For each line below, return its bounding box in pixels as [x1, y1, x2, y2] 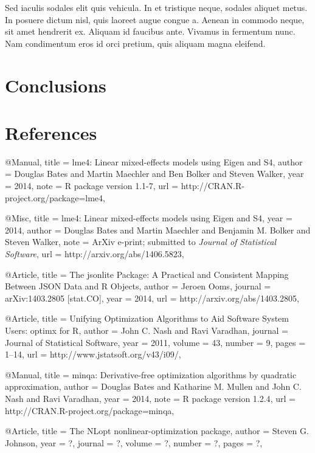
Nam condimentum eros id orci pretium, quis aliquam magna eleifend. [5, 36, 266, 49]
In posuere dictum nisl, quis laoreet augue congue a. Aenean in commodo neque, [5, 13, 305, 26]
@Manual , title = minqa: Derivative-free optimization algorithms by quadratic [5, 368, 297, 381]
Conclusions [5, 72, 106, 97]
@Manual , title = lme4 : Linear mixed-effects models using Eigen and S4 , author [5, 155, 303, 168]
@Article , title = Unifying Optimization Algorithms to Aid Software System [5, 312, 289, 325]
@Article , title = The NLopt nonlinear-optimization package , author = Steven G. [5, 424, 309, 437]
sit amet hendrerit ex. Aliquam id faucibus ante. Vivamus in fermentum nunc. [5, 25, 296, 38]
